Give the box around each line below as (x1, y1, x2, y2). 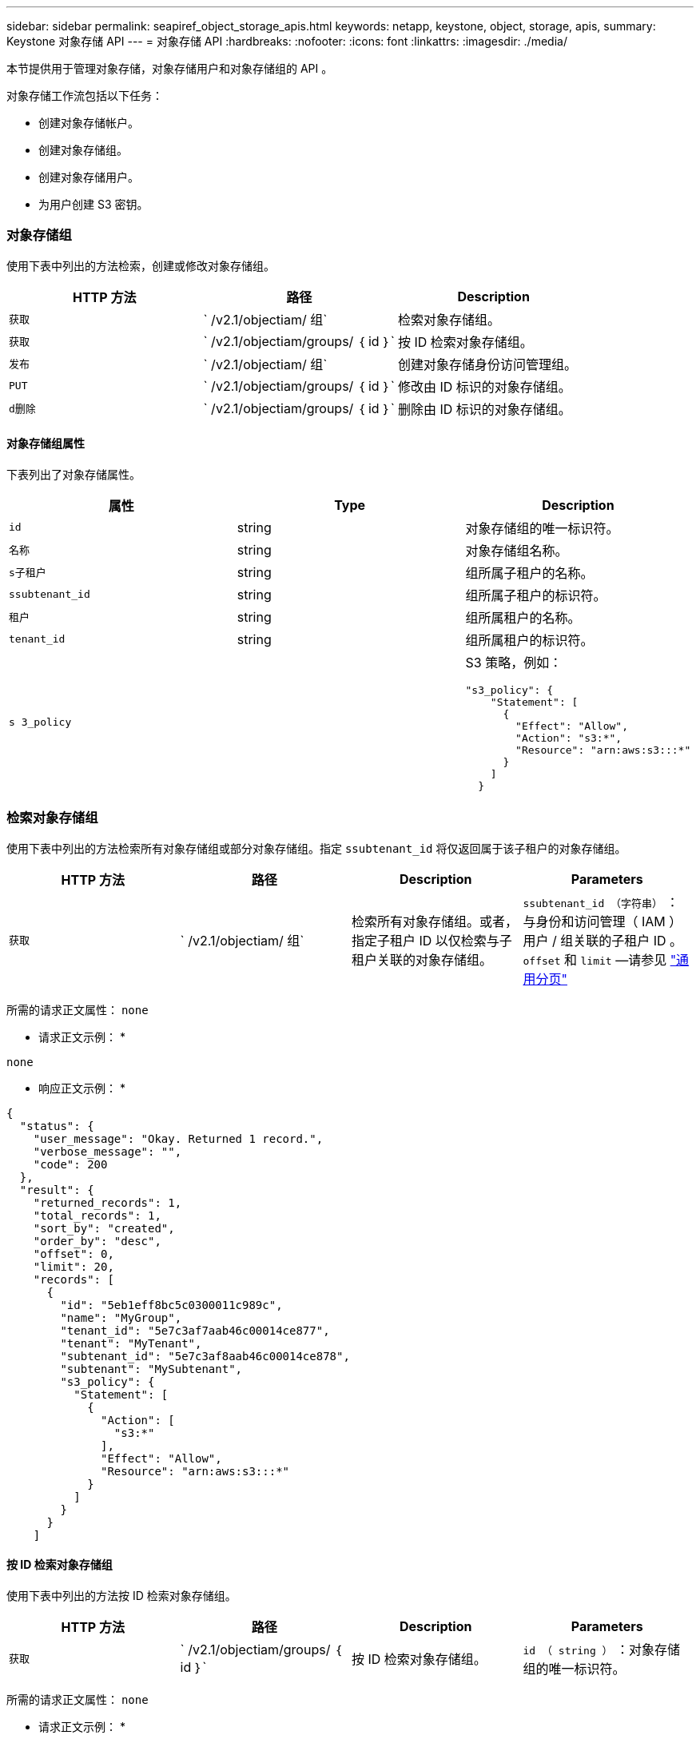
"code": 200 (33, 1157, 108, 1171)
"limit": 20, (33, 1259, 114, 1273)
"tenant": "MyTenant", (60, 1336, 202, 1350)
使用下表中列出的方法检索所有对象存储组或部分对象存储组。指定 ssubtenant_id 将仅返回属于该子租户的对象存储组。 (6, 841, 626, 855)
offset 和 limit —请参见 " (523, 951, 677, 968)
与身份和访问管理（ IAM (523, 913, 666, 929)
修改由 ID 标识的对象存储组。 (397, 378, 571, 395)
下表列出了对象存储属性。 (6, 467, 141, 481)
